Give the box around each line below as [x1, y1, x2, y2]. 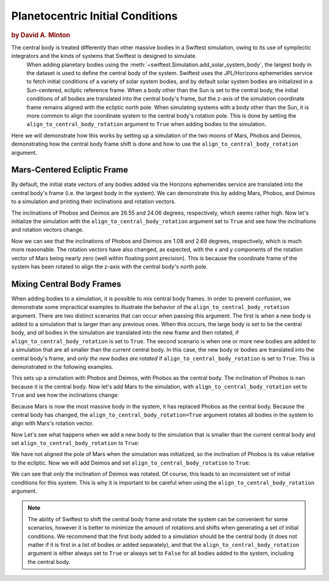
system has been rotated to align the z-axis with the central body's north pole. [11, 263, 208, 270]
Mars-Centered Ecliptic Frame [11, 165, 129, 175]
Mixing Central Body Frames [11, 279, 122, 289]
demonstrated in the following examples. [11, 363, 114, 370]
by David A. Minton [11, 30, 71, 39]
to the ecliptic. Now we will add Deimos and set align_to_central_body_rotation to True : [11, 459, 250, 466]
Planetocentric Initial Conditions [11, 9, 178, 23]
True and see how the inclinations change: [11, 391, 119, 399]
